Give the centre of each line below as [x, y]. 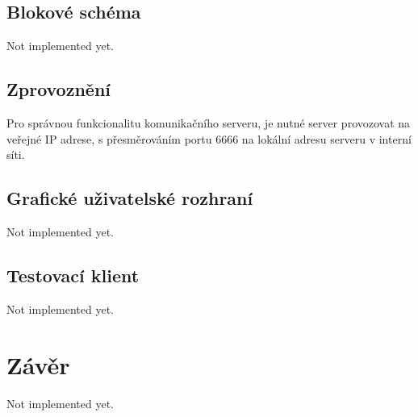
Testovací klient [73, 275]
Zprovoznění [59, 89]
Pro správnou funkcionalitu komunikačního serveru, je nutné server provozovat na [209, 123]
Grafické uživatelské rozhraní [130, 198]
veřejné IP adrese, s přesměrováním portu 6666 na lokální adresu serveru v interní [209, 138]
